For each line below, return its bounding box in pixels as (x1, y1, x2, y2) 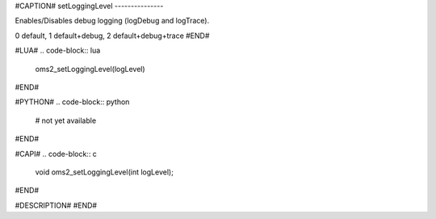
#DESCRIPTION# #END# (15, 200, 97, 210)
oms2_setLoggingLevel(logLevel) (35, 64, 145, 74)
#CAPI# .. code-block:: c (15, 149, 97, 158)
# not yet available (35, 116, 97, 125)
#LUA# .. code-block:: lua (15, 45, 101, 56)
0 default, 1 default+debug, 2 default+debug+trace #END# (15, 31, 210, 40)
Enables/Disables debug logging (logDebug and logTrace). (15, 16, 210, 26)
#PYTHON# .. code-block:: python (15, 97, 130, 107)
